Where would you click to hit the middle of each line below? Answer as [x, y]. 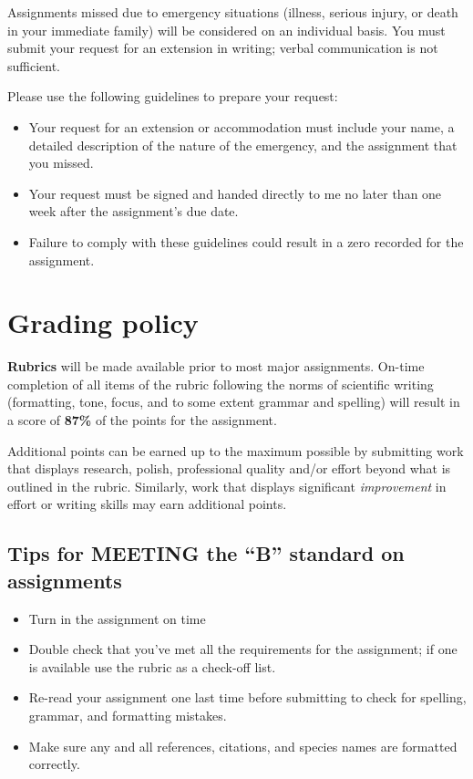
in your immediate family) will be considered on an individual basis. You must [226, 30]
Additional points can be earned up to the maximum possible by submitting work [236, 450]
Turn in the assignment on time [117, 618]
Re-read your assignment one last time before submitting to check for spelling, [247, 697]
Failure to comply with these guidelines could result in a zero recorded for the [246, 241]
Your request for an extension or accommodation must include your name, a [242, 126]
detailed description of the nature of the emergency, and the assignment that [243, 145]
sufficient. [34, 65]
